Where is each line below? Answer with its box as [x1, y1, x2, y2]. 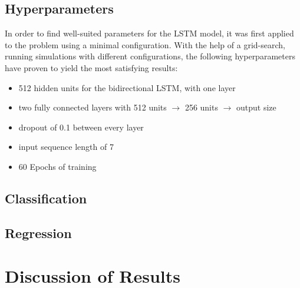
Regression [5, 223, 72, 242]
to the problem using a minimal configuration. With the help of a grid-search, [5, 38, 285, 51]
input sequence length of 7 [18, 140, 114, 153]
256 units [184, 101, 218, 113]
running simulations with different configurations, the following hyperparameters [5, 50, 295, 62]
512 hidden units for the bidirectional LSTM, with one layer [18, 81, 236, 93]
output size [236, 101, 276, 113]
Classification [5, 189, 87, 207]
